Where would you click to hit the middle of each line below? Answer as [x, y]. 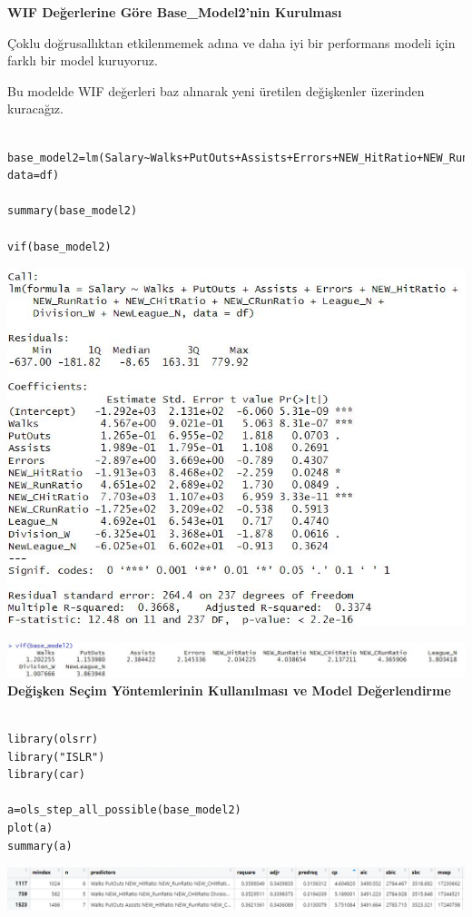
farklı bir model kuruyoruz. [83, 60]
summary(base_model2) [73, 211]
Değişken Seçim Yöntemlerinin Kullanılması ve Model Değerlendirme [229, 690]
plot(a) [30, 828]
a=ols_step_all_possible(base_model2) [124, 810]
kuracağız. [35, 108]
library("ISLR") [56, 757]
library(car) [46, 775]
